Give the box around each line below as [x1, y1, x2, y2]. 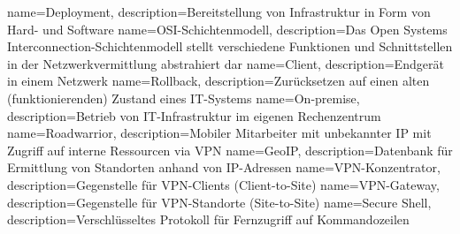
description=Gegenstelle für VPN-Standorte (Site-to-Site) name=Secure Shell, [7, 192, 432, 211]
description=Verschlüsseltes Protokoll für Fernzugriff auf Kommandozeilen [7, 210, 410, 229]
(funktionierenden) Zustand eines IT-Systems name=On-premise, [7, 88, 360, 107]
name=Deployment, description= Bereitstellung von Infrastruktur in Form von [7, 3, 431, 20]
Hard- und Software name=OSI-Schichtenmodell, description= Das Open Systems [7, 19, 448, 38]
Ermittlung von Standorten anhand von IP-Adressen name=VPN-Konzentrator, [7, 158, 441, 177]
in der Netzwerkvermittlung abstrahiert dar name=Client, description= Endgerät [7, 54, 444, 72]
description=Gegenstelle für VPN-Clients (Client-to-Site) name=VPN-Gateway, [7, 175, 440, 193]
